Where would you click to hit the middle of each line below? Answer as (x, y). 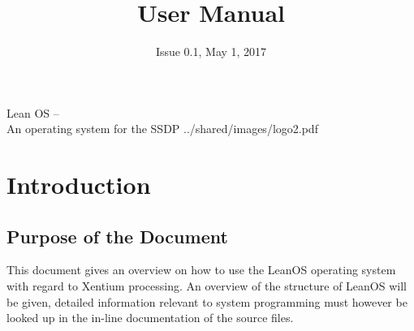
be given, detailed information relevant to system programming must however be (207, 301)
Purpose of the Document (117, 236)
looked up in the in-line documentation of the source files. (150, 318)
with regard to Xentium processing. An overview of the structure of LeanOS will (207, 286)
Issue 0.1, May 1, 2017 (211, 52)
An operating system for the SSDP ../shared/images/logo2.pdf (162, 129)
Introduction (79, 185)
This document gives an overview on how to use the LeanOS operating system (201, 270)
